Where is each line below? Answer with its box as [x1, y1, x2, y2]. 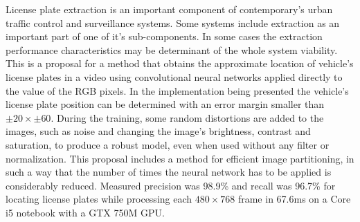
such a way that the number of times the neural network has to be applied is [6, 165, 332, 179]
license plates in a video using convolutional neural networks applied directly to [6, 69, 343, 84]
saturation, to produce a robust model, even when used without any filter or [6, 137, 330, 151]
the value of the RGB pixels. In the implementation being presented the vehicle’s [6, 83, 349, 98]
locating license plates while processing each [6, 192, 192, 206]
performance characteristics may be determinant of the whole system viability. [6, 42, 338, 57]
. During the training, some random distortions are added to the [51, 110, 324, 124]
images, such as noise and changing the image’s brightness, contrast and [6, 124, 311, 138]
